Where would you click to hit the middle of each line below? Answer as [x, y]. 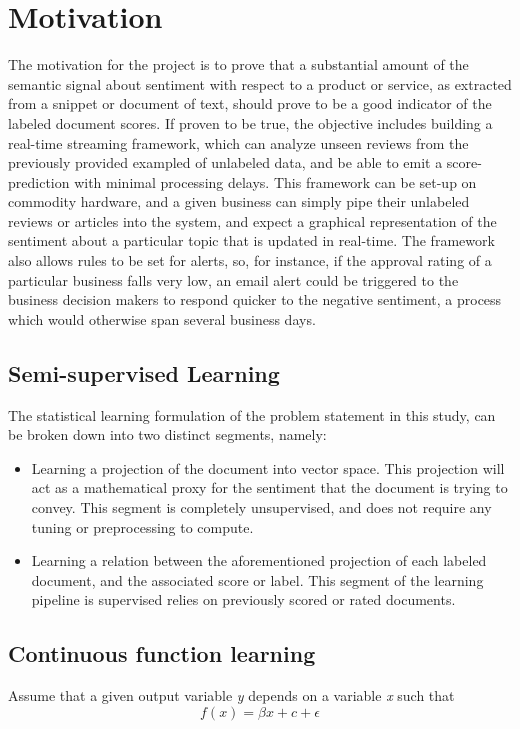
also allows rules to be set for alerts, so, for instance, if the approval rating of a [250, 260]
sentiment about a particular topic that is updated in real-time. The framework [251, 240]
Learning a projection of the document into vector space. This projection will [268, 467]
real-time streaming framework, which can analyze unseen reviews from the [238, 142]
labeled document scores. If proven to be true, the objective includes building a [250, 122]
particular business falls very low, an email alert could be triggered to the [233, 279]
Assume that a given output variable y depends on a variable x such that [231, 695]
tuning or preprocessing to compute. [142, 526]
